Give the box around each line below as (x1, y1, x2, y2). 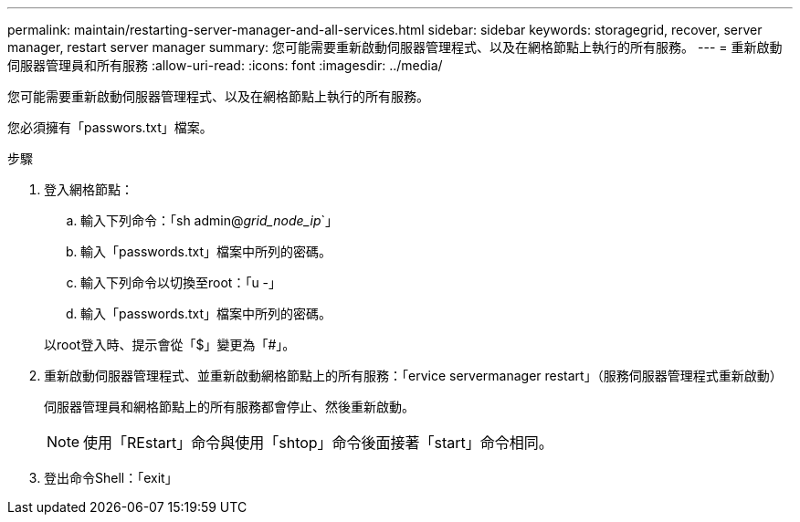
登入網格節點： (44, 182, 133, 197)
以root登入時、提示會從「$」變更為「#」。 (44, 337, 296, 352)
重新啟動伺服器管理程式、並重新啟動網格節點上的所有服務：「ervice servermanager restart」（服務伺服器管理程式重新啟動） (44, 368, 783, 383)
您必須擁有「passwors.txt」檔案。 (7, 120, 213, 135)
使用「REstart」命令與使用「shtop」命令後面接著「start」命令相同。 (83, 433, 553, 452)
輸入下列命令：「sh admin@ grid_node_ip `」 (80, 213, 339, 228)
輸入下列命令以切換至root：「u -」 (80, 275, 282, 290)
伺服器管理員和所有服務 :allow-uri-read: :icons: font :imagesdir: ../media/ (7, 57, 443, 73)
